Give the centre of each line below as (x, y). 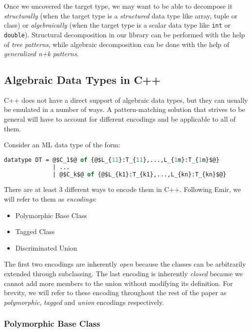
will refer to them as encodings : (50, 199)
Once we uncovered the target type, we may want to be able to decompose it (118, 6)
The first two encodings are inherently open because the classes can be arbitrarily (125, 264)
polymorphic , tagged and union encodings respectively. (84, 302)
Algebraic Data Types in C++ (82, 80)
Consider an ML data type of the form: (62, 145)
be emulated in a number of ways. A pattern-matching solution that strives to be (125, 109)
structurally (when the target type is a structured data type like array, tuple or (121, 15)
